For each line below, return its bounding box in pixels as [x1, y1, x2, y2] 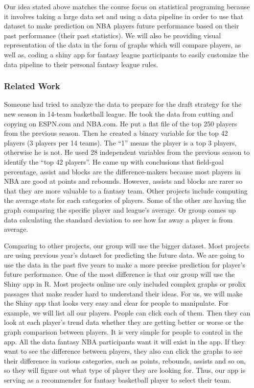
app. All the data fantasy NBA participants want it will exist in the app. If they [4, 336, 245, 346]
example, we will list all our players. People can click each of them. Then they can [4, 307, 251, 317]
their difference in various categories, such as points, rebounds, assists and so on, [4, 355, 246, 365]
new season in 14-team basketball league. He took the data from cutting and [4, 108, 233, 119]
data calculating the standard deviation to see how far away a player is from [4, 214, 233, 224]
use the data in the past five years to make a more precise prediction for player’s [4, 259, 245, 269]
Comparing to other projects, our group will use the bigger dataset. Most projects [4, 240, 250, 250]
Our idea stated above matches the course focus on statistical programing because [4, 1, 250, 11]
